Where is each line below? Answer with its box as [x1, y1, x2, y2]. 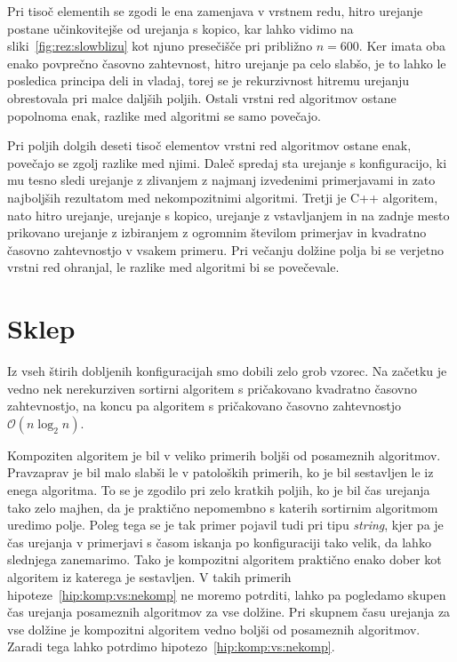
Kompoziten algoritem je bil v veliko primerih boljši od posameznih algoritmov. [7, 445, 441, 464]
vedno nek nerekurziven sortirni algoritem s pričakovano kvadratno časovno [7, 379, 417, 397]
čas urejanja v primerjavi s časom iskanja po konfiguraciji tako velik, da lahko [7, 532, 431, 551]
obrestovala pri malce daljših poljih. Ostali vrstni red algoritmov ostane [7, 88, 397, 107]
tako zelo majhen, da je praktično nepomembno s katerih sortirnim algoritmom [7, 498, 438, 516]
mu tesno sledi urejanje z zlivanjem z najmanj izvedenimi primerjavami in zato [7, 171, 436, 189]
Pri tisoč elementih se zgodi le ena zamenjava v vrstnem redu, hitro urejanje [7, 2, 423, 20]
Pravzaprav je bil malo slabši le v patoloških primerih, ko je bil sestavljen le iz [7, 463, 434, 482]
